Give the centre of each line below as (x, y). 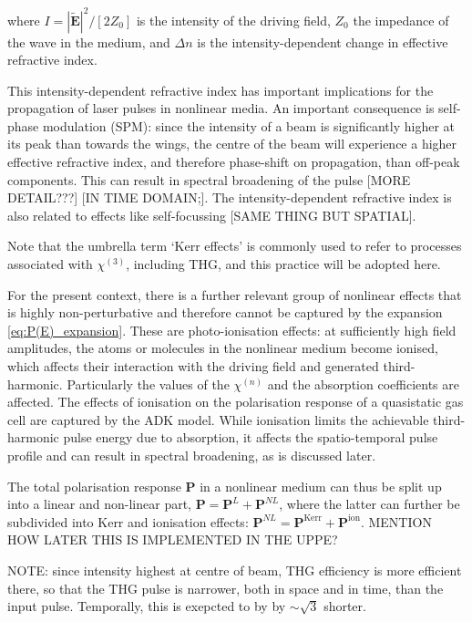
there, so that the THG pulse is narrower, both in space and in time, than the (226, 588)
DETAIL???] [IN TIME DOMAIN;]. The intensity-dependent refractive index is (230, 197)
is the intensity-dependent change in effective (323, 41)
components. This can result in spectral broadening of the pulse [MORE (209, 179)
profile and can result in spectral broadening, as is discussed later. (192, 455)
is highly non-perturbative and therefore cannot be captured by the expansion (225, 312)
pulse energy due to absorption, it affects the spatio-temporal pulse (251, 437)
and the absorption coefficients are (363, 384)
